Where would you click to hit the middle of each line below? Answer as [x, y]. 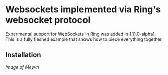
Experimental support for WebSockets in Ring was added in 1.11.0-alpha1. [80, 34]
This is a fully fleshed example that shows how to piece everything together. [84, 39]
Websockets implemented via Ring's [83, 9]
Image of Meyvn [22, 67]
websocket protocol [48, 20]
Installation [23, 55]
